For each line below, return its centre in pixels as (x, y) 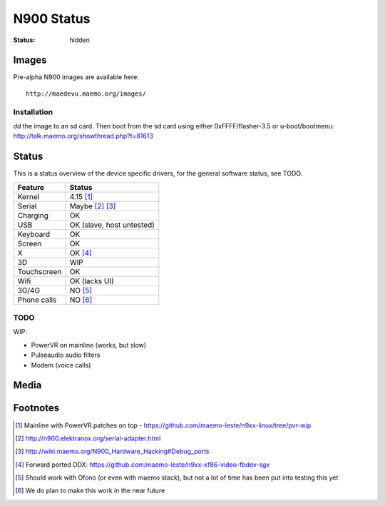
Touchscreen (40, 271)
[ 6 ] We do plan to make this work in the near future (90, 491)
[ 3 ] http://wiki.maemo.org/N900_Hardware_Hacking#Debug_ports (112, 451)
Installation (33, 112)
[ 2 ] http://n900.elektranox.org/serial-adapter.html (88, 438)
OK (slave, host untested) (112, 225)
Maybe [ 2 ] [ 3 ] (93, 206)
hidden (80, 40)
